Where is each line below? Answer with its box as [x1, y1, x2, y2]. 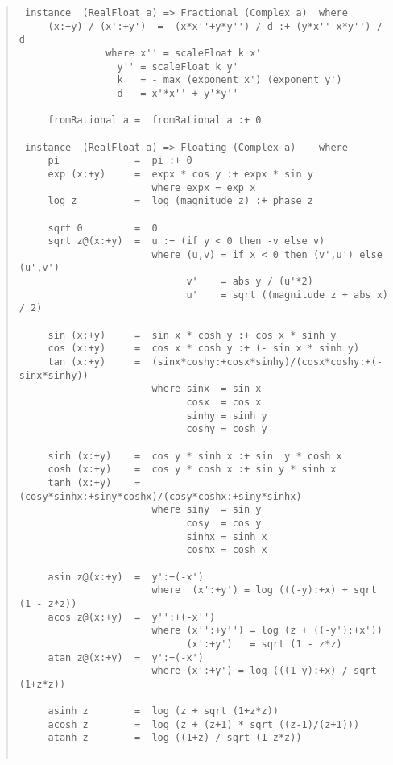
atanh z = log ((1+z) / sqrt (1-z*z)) [48, 732, 302, 744]
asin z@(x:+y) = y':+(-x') [48, 571, 204, 583]
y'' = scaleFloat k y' [117, 60, 238, 73]
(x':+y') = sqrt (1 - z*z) [186, 638, 342, 650]
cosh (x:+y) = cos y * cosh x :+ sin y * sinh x [48, 464, 337, 476]
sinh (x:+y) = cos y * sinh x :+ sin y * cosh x [48, 450, 342, 462]
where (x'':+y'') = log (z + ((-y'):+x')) [151, 625, 383, 637]
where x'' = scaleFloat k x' [105, 47, 262, 59]
